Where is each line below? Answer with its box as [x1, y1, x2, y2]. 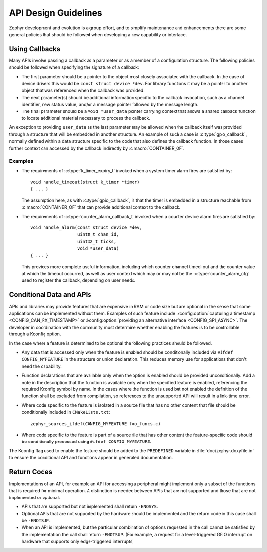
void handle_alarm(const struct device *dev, [30, 225, 143, 230]
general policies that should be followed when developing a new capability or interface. [9, 31, 187, 37]
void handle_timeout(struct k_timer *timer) [30, 179, 140, 185]
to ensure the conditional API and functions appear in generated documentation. [9, 455, 173, 461]
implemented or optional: [9, 495, 60, 500]
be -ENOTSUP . [21, 517, 50, 523]
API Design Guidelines [9, 7, 102, 18]
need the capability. [21, 363, 62, 369]
